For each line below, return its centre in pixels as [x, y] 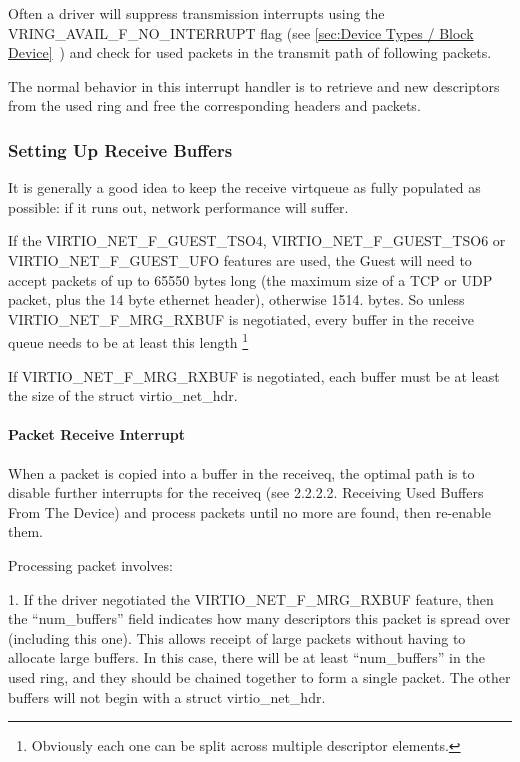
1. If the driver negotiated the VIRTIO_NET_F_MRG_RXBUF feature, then [251, 598]
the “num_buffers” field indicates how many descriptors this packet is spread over [259, 618]
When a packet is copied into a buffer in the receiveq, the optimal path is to [241, 472]
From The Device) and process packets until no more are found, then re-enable [250, 511]
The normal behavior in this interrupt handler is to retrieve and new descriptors [254, 85]
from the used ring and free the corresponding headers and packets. [214, 105]
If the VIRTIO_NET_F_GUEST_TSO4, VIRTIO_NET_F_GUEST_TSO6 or [257, 240]
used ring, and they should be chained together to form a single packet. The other [259, 676]
